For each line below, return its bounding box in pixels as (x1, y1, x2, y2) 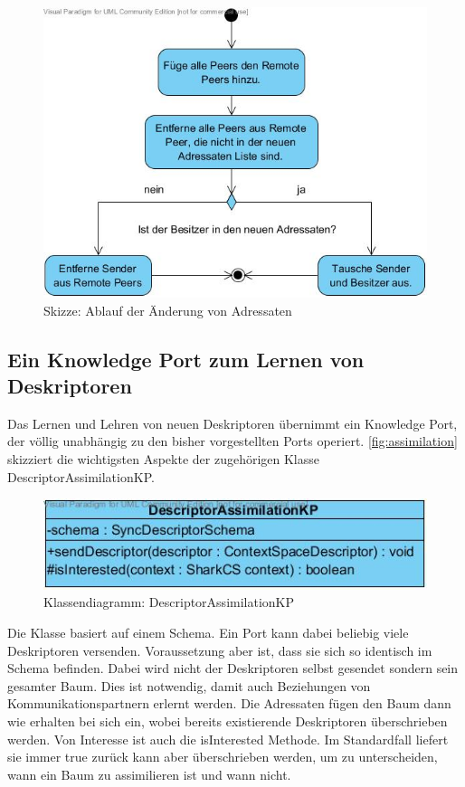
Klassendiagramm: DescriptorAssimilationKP (43, 593, 295, 612)
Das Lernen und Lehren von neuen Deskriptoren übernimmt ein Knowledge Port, (7, 413, 458, 432)
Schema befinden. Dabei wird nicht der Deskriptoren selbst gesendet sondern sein (7, 659, 459, 678)
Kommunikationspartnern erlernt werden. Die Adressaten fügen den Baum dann (7, 694, 451, 713)
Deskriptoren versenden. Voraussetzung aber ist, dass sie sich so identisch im (7, 640, 432, 659)
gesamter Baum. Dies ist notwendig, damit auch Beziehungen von (7, 676, 371, 695)
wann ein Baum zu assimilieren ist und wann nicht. (7, 764, 291, 783)
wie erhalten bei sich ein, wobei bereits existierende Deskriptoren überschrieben (7, 712, 448, 731)
